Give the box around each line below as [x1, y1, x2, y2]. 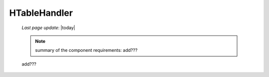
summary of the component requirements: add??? [35, 47, 138, 53]
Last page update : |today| [21, 25, 76, 31]
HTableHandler [9, 7, 73, 18]
